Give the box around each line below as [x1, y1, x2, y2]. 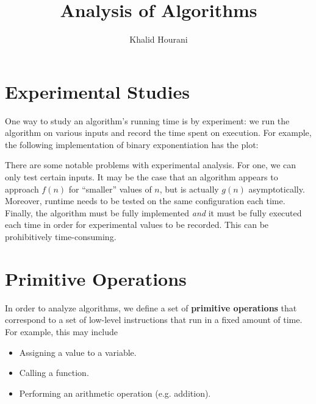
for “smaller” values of [68, 182, 152, 195]
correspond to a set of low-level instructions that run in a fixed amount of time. [5, 313, 303, 326]
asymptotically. [248, 182, 305, 195]
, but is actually [159, 182, 219, 195]
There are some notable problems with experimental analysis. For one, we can [5, 158, 296, 171]
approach [5, 182, 39, 195]
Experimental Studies [5, 79, 190, 104]
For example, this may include [5, 325, 118, 338]
